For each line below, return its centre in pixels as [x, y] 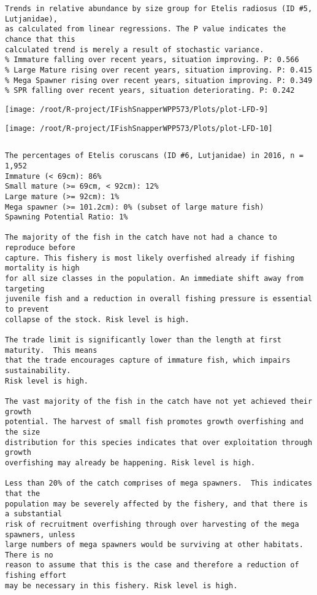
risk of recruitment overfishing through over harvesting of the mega [152, 524]
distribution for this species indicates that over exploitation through [159, 442]
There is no [29, 555]
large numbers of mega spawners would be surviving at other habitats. [154, 545]
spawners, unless [40, 534]
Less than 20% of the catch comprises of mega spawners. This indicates [159, 483]
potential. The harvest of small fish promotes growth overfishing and [154, 422]
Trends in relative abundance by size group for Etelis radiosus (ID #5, [159, 9]
